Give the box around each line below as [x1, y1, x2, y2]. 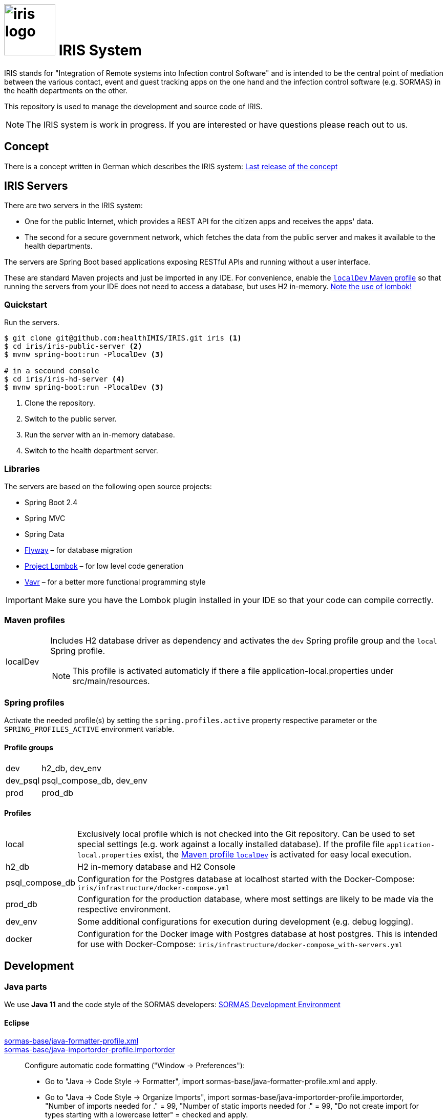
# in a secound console [4, 367, 99, 375]
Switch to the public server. [25, 414, 117, 424]
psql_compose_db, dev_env [41, 775, 147, 786]
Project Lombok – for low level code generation [25, 561, 184, 570]
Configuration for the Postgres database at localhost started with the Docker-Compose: [77, 873, 415, 884]
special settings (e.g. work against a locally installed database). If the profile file [77, 838, 385, 849]
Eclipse [4, 1018, 30, 1027]
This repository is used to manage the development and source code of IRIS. [4, 102, 263, 111]
